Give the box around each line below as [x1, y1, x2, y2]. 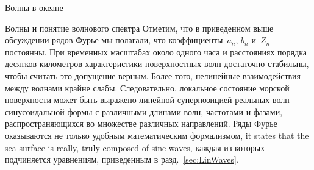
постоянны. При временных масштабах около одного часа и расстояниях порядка [5, 45, 307, 58]
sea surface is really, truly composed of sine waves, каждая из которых [5, 141, 265, 154]
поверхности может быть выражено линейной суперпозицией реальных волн [5, 93, 290, 106]
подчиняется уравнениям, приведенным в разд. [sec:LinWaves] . [5, 153, 239, 166]
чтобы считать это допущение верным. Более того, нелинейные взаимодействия [5, 69, 301, 82]
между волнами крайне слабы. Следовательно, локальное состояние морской [5, 81, 290, 94]
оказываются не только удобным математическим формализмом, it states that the [5, 129, 309, 141]
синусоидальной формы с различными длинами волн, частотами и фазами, [5, 105, 283, 118]
